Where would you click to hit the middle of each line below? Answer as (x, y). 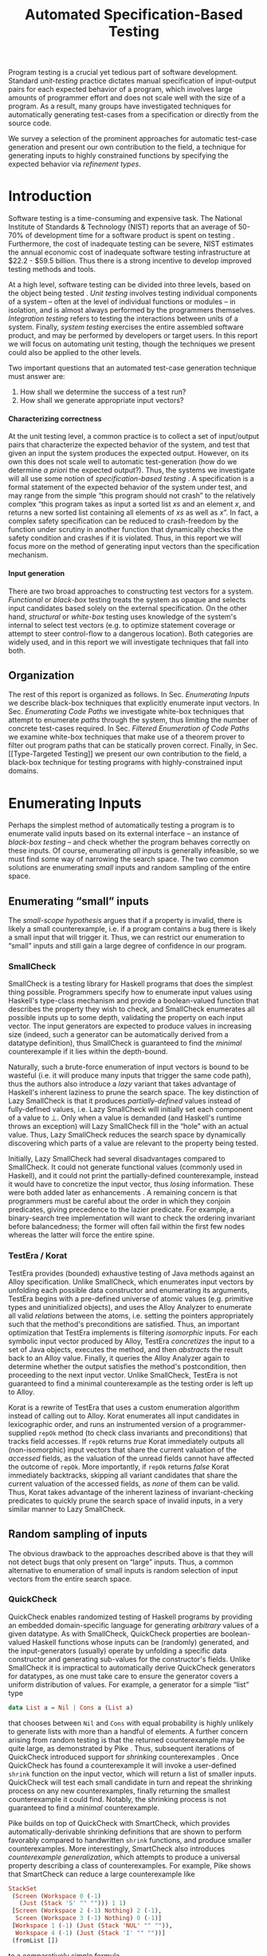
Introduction (50, 196)
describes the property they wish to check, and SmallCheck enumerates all (132, 1009)
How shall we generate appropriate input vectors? (102, 400)
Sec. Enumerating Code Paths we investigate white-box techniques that (126, 712)
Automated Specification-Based (134, 15)
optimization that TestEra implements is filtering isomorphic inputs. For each (133, 1332)
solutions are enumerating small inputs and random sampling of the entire (130, 868)
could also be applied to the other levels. (75, 353)
